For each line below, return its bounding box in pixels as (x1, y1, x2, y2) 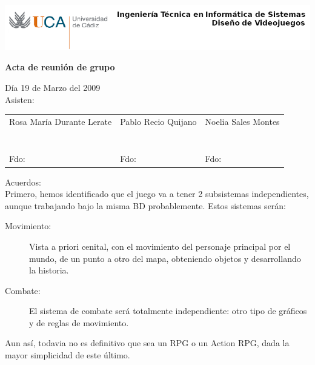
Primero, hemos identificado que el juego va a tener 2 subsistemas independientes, (5, 187, 309, 200)
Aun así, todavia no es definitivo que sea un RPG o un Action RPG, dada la (5, 337, 290, 349)
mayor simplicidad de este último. (5, 349, 130, 361)
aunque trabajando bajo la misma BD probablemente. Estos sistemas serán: (5, 199, 287, 212)
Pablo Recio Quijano (120, 115, 197, 127)
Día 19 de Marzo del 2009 (5, 81, 101, 93)
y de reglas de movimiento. (29, 316, 129, 329)
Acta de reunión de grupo (5, 61, 115, 73)
